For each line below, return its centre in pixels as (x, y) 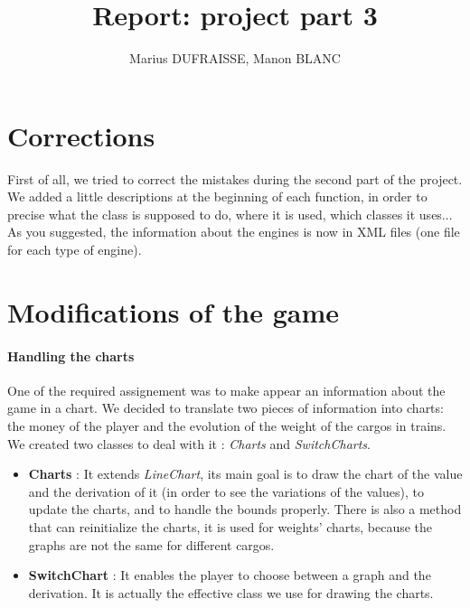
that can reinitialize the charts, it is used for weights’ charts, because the (230, 526)
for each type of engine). (75, 250)
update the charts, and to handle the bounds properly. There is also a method (245, 509)
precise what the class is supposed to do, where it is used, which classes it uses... (230, 214)
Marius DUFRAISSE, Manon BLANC (235, 58)
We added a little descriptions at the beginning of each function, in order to (217, 196)
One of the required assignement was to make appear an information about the (226, 390)
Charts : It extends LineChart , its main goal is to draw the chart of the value (245, 474)
